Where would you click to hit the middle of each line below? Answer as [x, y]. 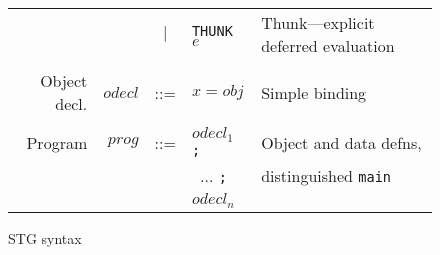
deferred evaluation [328, 45]
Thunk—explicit [318, 22]
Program [57, 142]
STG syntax [45, 237]
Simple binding [314, 92]
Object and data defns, [341, 142]
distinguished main [326, 175]
